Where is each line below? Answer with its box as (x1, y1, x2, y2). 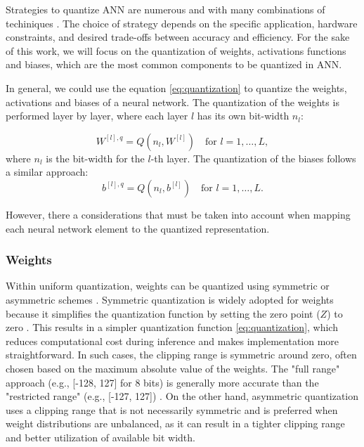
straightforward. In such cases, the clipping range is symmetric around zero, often (6, 347, 357, 362)
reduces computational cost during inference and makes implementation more (6, 333, 339, 348)
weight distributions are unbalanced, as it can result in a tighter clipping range (6, 416, 345, 431)
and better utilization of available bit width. (6, 429, 195, 444)
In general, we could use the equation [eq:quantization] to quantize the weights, (6, 80, 347, 95)
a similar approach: (6, 164, 89, 179)
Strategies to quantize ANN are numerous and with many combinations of (6, 2, 325, 16)
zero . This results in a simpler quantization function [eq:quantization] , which (6, 320, 338, 335)
